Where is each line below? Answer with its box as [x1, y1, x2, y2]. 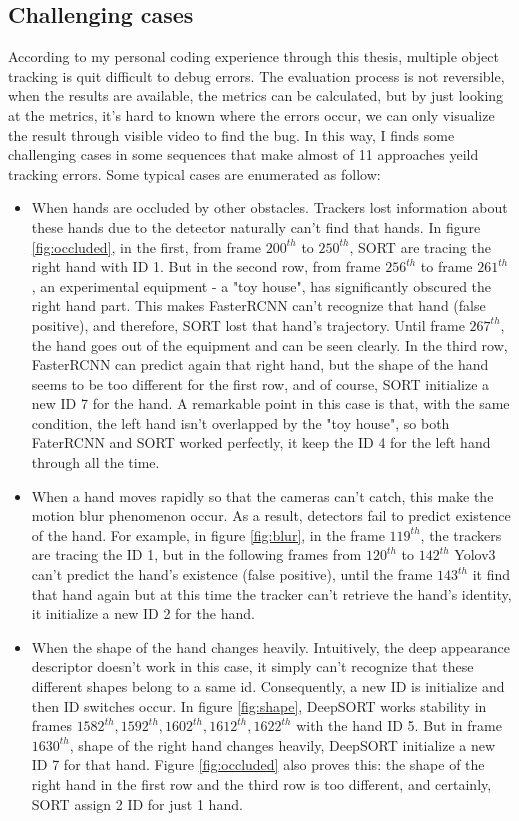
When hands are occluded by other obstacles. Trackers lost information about [31, 197, 508, 218]
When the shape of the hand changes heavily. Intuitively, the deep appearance [31, 636, 510, 657]
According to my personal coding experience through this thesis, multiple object [8, 46, 499, 67]
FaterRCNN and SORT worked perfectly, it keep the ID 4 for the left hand [31, 432, 491, 453]
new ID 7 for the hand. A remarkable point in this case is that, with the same [31, 393, 510, 414]
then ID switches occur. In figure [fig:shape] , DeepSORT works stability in [31, 695, 487, 716]
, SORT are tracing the [349, 236, 491, 257]
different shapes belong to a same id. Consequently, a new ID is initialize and [31, 676, 505, 697]
